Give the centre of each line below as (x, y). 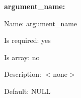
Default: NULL (27, 91)
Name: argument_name (41, 23)
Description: (23, 74)
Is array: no (22, 57)
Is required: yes (27, 40)
